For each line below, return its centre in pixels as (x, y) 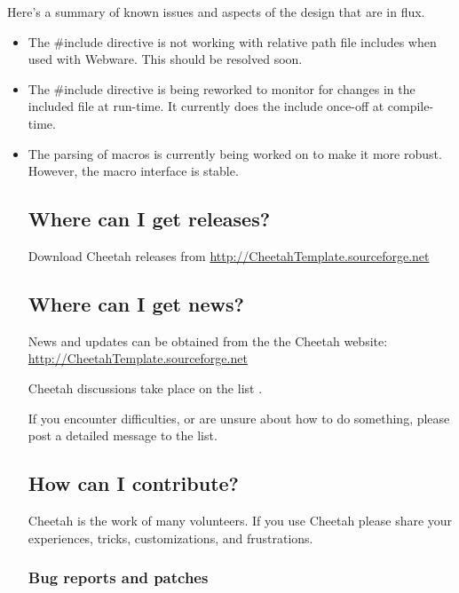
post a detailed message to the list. (123, 435)
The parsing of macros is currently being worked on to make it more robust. (235, 153)
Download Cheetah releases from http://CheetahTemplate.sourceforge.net (229, 255)
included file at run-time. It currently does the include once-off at (206, 106)
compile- (411, 106)
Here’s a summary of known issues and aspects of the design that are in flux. (216, 12)
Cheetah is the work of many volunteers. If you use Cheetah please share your (240, 520)
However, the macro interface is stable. (133, 171)
